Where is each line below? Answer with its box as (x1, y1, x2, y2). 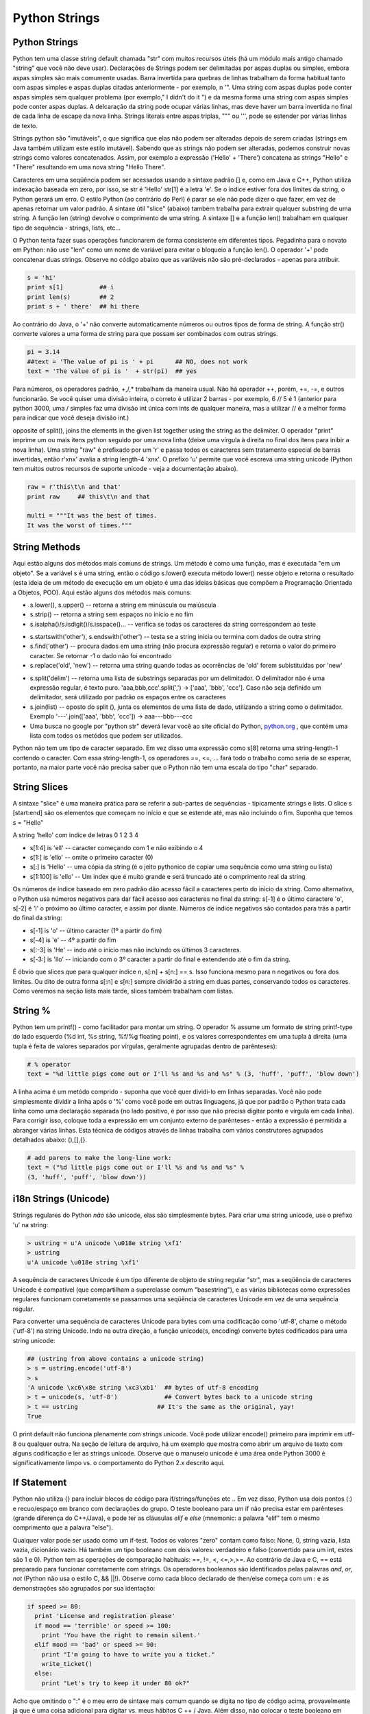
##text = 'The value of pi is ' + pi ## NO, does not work (27, 357, 248, 365)
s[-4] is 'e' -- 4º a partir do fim (29, 936, 116, 944)
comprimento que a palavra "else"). (12, 1523, 113, 1532)
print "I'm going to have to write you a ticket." (41, 1650, 215, 1658)
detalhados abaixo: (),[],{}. (12, 1135, 88, 1144)
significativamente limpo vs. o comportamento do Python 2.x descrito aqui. (12, 1459, 225, 1467)
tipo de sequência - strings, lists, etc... (12, 224, 121, 232)
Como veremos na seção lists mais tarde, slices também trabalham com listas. (12, 987, 234, 995)
